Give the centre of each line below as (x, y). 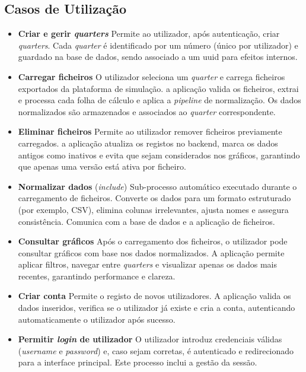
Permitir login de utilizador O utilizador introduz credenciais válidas (150, 339)
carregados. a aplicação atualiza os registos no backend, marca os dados (148, 143)
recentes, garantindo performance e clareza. (97, 276)
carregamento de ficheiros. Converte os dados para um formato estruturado (154, 198)
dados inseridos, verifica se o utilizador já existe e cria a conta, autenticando (157, 308)
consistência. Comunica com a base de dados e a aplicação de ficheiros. (146, 221)
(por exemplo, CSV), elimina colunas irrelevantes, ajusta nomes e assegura (153, 209)
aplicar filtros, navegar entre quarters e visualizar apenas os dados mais (147, 264)
